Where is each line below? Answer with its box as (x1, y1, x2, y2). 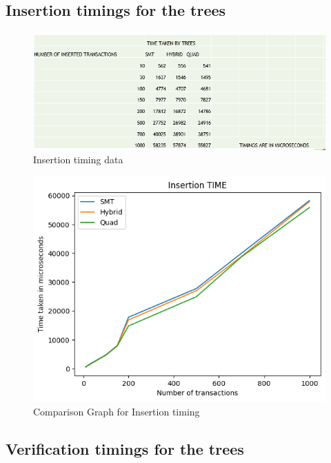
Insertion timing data (33, 152, 123, 167)
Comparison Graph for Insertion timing (33, 404, 200, 419)
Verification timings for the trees (6, 438, 244, 459)
